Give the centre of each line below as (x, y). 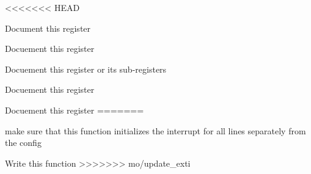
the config (23, 143)
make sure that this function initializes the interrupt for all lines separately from (155, 130)
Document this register (48, 28)
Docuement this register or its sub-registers (86, 69)
